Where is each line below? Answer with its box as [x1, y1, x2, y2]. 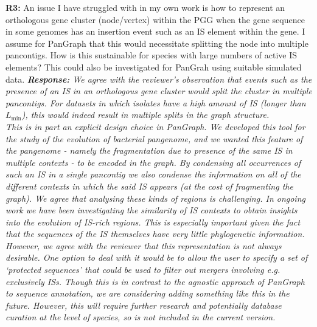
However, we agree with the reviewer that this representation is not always [5, 239, 282, 252]
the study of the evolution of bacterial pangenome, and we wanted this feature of [5, 132, 303, 145]
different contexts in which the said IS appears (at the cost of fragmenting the [5, 179, 293, 192]
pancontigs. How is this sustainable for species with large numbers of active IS [5, 49, 298, 61]
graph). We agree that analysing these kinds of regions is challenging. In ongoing [5, 191, 305, 204]
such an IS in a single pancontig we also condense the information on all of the [5, 168, 301, 181]
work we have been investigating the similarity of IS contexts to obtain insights [5, 204, 298, 216]
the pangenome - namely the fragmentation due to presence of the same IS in [5, 144, 293, 157]
